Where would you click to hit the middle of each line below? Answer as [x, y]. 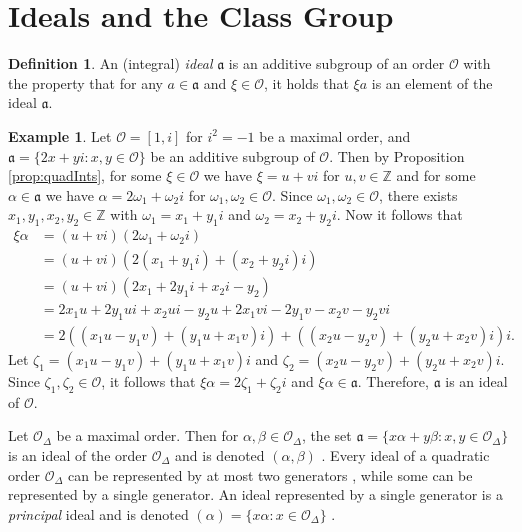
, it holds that [306, 82]
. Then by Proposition [397, 155]
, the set [326, 435]
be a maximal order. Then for [147, 435]
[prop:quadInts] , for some [85, 175]
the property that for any [85, 82]
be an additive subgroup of [232, 155]
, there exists [418, 194]
